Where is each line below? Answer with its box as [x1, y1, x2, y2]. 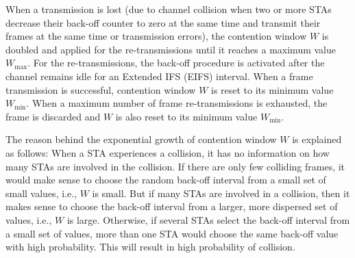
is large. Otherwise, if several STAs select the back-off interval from [66, 212, 350, 227]
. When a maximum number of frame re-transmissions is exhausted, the [26, 96, 328, 110]
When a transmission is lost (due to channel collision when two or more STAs [5, 2, 332, 16]
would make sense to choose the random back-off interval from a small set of [5, 172, 326, 187]
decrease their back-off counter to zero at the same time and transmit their [5, 15, 321, 29]
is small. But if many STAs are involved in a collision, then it [92, 185, 350, 200]
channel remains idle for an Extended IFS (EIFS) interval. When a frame [5, 68, 313, 83]
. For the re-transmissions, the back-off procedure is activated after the [27, 55, 325, 70]
